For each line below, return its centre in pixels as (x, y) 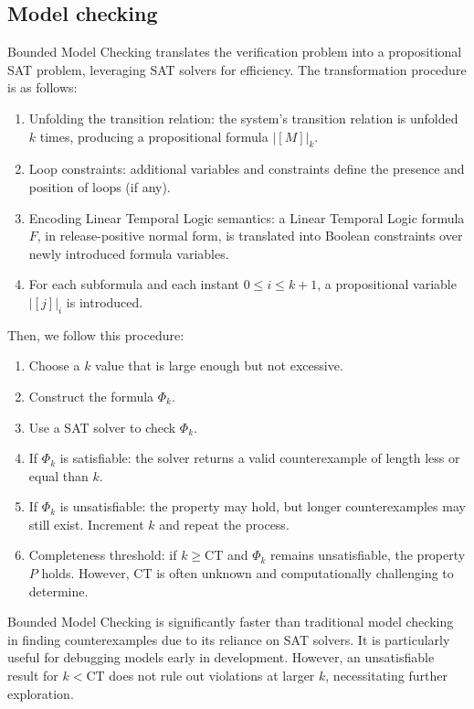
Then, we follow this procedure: (96, 334)
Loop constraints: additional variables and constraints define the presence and (247, 169)
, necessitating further (386, 676)
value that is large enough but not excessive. (219, 365)
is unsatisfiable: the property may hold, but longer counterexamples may (263, 506)
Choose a (54, 365)
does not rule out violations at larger (212, 676)
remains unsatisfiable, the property (368, 555)
